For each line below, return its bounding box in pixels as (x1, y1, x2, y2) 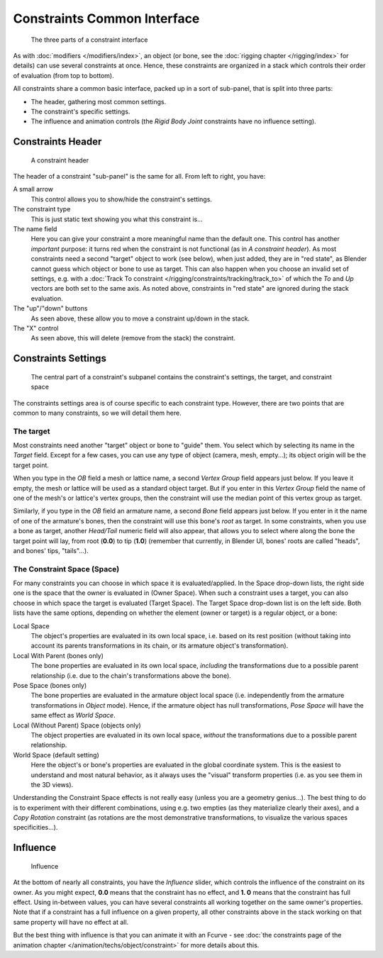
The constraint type (13, 205, 71, 213)
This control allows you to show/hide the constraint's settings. (30, 195, 213, 204)
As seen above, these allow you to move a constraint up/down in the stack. (30, 314, 250, 323)
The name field (13, 225, 57, 233)
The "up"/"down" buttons (13, 304, 88, 313)
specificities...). (13, 823, 58, 832)
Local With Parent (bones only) (13, 651, 104, 659)
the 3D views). (30, 780, 74, 789)
